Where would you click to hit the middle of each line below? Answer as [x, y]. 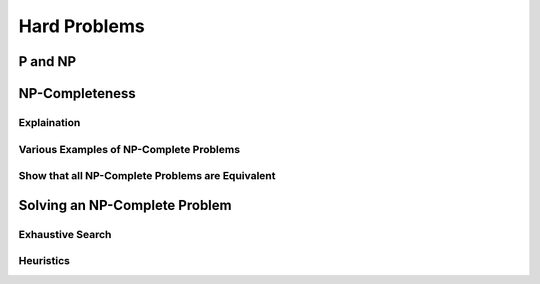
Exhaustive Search [65, 234]
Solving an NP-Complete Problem [125, 205]
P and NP [47, 61]
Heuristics [44, 261]
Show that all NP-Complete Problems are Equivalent [147, 176]
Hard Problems [81, 26]
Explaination [49, 122]
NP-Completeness [77, 93]
